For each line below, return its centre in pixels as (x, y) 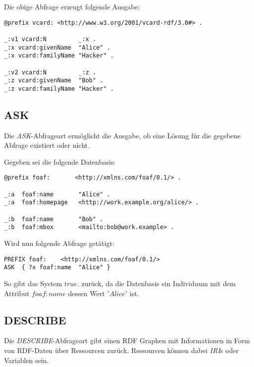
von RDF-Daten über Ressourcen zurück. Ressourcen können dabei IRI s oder (121, 350)
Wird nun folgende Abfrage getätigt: (59, 243)
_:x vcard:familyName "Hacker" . (59, 56)
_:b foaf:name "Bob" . (54, 219)
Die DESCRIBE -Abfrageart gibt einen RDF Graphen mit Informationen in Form (127, 340)
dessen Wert (86, 293)
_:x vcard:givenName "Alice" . (57, 47)
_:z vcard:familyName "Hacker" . (59, 89)
